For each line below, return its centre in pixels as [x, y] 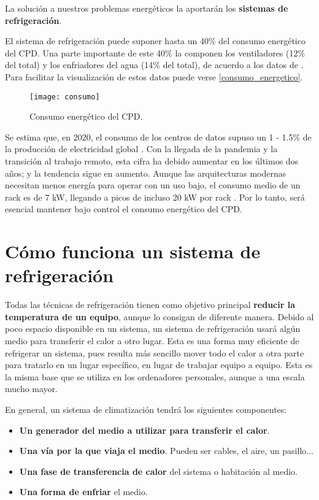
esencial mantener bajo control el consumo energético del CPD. [124, 209]
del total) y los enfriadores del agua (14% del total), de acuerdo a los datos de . [154, 65]
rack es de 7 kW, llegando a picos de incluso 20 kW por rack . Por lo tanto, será [155, 197]
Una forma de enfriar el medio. [83, 492]
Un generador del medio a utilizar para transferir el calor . [144, 430]
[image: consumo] [65, 97]
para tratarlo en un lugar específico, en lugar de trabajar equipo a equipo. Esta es [159, 365]
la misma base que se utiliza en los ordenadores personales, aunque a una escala [155, 376]
